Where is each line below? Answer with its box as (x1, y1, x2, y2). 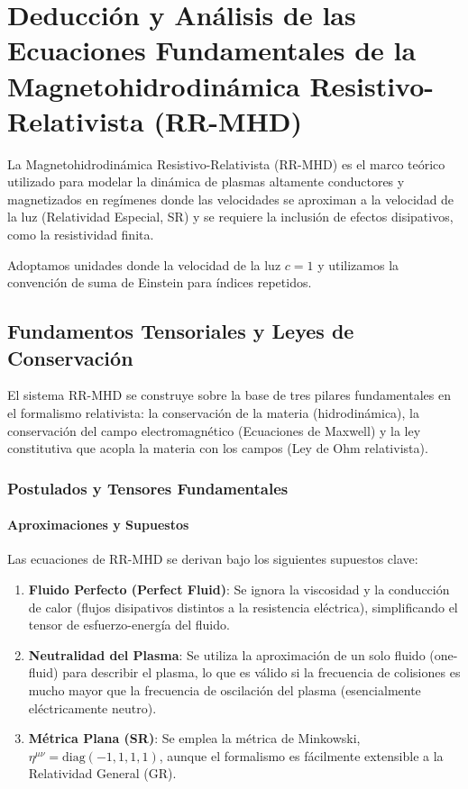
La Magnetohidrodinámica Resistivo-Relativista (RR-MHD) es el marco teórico (7, 154, 445, 173)
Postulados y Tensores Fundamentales (7, 476, 289, 499)
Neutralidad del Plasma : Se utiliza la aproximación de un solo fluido (28, 645, 426, 664)
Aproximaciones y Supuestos (7, 515, 189, 534)
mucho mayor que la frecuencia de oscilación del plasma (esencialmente (28, 681, 421, 700)
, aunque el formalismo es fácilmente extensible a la (159, 746, 444, 765)
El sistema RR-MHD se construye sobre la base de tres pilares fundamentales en (7, 385, 451, 404)
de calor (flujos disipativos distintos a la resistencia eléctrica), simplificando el (28, 597, 458, 616)
